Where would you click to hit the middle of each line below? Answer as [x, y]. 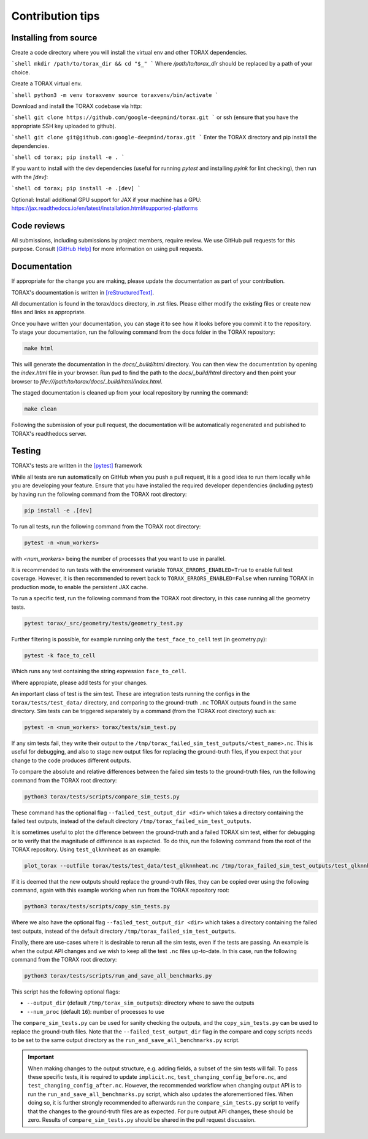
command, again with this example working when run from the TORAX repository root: [120, 890]
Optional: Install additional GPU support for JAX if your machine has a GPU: [106, 199]
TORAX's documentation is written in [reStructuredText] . [83, 292]
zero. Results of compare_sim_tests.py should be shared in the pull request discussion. [142, 1120]
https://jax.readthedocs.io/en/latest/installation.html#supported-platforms [105, 208]
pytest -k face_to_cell [60, 655]
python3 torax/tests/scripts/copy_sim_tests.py [97, 906]
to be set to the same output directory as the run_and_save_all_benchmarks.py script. [126, 1040]
